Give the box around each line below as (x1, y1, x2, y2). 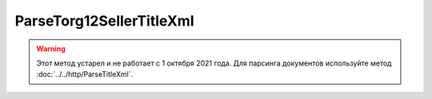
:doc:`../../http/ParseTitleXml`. (36, 69, 134, 79)
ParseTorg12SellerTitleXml (14, 12, 194, 30)
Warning (36, 44, 66, 53)
